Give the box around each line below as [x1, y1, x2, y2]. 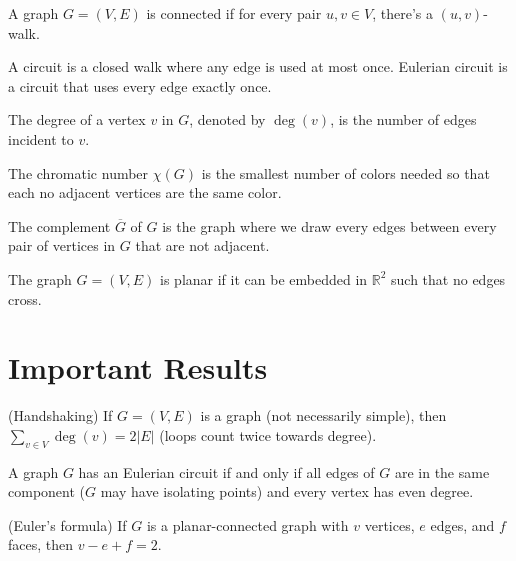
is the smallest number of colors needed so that [201, 162, 490, 183]
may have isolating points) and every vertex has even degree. [100, 481, 474, 502]
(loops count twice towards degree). [159, 424, 377, 445]
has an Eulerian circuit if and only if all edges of [78, 461, 375, 482]
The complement [8, 215, 111, 236]
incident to [8, 128, 74, 149]
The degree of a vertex [8, 109, 146, 130]
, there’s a [372, 3, 434, 23]
